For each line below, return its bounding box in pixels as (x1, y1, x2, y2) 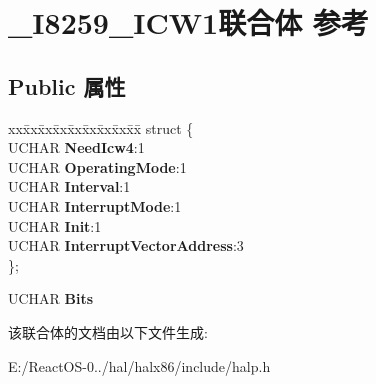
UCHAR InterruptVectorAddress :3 (8, 235, 244, 256)
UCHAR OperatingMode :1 (8, 156, 187, 177)
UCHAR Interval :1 (8, 176, 131, 197)
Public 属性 (8, 70, 126, 101)
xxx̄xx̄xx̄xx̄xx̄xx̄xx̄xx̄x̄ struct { (8, 117, 194, 138)
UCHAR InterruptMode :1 (8, 195, 182, 216)
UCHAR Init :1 (8, 215, 102, 236)
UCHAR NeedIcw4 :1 (8, 137, 145, 158)
